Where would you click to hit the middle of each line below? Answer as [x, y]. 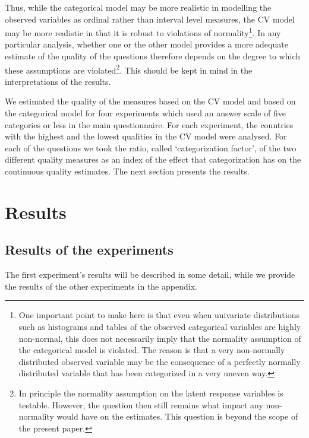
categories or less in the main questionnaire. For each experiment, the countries [149, 124]
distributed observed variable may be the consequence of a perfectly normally [160, 361]
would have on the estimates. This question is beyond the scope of [177, 416]
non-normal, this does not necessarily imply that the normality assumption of [160, 338]
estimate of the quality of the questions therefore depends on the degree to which [153, 56]
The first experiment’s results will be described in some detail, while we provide [150, 274]
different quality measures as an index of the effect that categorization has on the [153, 159]
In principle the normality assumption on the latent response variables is [151, 393]
